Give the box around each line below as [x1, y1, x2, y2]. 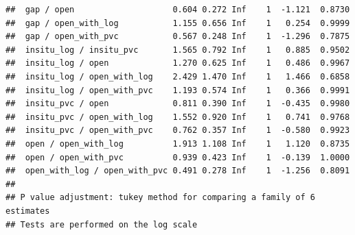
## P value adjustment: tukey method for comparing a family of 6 [5, 193, 316, 203]
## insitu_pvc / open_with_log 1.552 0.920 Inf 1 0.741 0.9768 [5, 112, 350, 122]
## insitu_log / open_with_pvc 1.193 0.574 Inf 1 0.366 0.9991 [5, 85, 350, 95]
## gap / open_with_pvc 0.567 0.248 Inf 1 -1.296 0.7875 [5, 32, 350, 42]
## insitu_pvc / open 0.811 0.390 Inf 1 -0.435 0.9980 [5, 99, 350, 109]
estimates [5, 206, 50, 216]
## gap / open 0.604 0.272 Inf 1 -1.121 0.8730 [5, 5, 350, 14]
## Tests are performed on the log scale [5, 219, 198, 230]
